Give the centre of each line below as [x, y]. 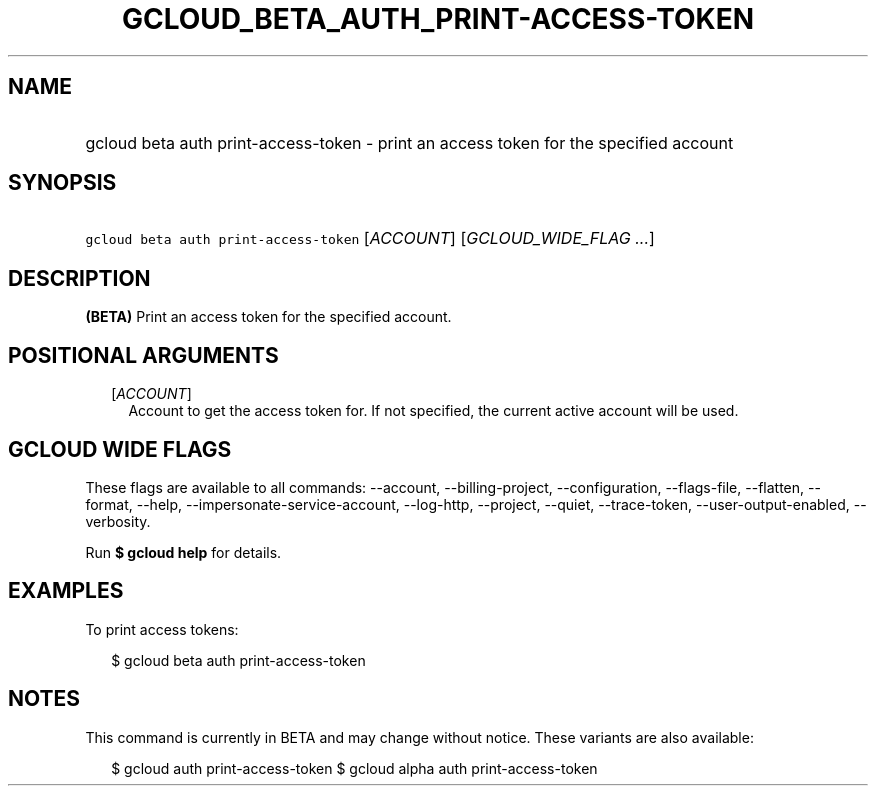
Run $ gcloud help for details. [183, 552]
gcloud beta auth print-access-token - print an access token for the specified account [409, 142]
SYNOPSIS [62, 183]
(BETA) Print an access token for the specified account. [268, 317]
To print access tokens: [162, 629]
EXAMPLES [66, 591]
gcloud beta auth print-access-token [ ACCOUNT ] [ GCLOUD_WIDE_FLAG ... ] [370, 238]
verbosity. [118, 521]
